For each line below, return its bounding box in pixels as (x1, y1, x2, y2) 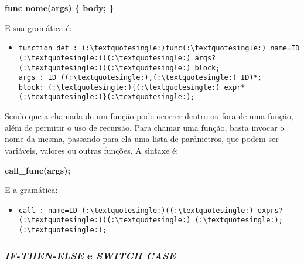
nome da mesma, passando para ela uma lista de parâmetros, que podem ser (5, 133, 279, 145)
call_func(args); (5, 164, 70, 176)
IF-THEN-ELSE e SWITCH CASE (5, 248, 176, 262)
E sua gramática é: (5, 21, 72, 33)
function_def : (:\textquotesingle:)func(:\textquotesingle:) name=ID (18, 44, 300, 53)
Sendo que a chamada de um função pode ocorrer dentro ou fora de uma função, (5, 110, 293, 122)
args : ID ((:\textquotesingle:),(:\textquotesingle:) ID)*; (18, 73, 262, 82)
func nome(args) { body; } (5, 2, 114, 13)
